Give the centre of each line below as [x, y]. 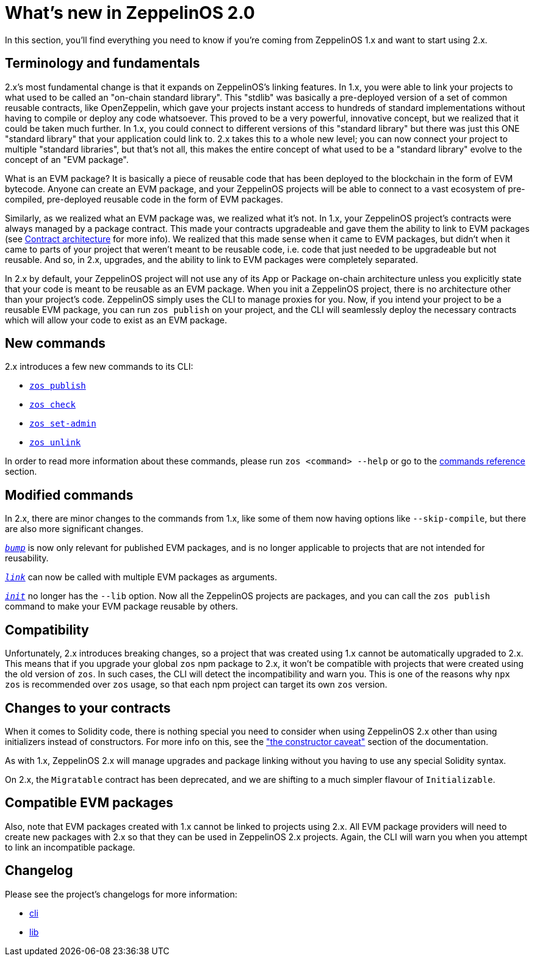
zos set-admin [63, 424]
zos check [52, 405]
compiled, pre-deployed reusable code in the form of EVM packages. [144, 199]
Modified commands [69, 495]
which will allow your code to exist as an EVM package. [116, 320]
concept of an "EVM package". [67, 159]
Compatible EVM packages [89, 803]
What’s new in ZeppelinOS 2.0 [130, 13]
